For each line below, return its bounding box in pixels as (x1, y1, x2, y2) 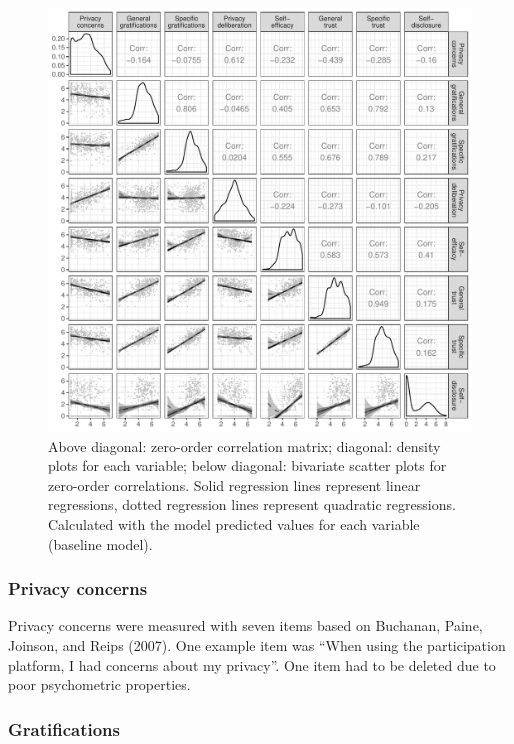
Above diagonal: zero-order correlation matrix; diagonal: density (48, 435, 441, 456)
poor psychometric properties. (8, 674, 191, 695)
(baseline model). (48, 533, 153, 554)
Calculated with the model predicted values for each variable (48, 513, 420, 534)
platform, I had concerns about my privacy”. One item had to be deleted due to (8, 654, 496, 675)
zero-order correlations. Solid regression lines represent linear (48, 474, 421, 495)
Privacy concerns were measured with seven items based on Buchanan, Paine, (8, 615, 483, 636)
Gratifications (8, 716, 120, 741)
